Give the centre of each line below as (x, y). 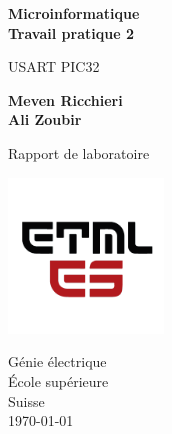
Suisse (26, 400)
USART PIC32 (54, 66)
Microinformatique (74, 13)
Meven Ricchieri (65, 99)
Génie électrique (57, 361)
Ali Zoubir (45, 119)
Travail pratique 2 (71, 32)
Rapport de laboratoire (79, 152)
